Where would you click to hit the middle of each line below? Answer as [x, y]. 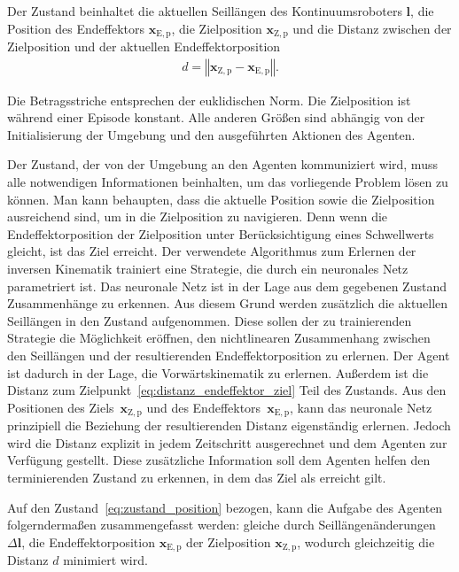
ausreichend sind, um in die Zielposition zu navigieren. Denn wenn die [198, 216]
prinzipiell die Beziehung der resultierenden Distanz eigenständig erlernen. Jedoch [229, 425]
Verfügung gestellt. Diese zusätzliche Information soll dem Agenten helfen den [219, 460]
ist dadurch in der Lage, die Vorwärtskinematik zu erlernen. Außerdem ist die [218, 372]
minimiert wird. [105, 560]
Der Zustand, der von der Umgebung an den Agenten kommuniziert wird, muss [222, 164]
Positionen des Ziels [61, 407]
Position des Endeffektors [76, 28]
